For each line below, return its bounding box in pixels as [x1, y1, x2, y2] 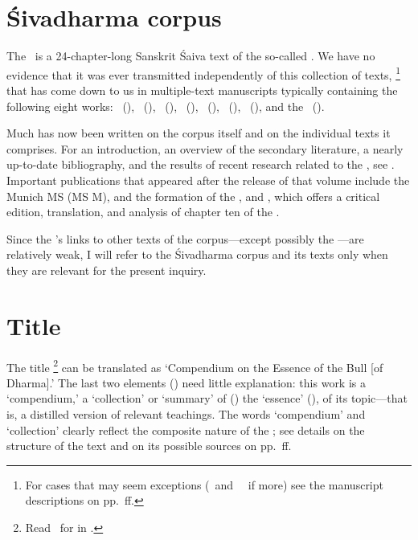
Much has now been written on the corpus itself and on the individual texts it [6, 125, 391, 141]
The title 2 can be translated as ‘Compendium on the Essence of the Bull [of [6, 356, 383, 375]
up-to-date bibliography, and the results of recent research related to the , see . [6, 156, 395, 173]
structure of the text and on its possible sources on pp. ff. [6, 437, 292, 454]
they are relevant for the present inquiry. [6, 261, 207, 278]
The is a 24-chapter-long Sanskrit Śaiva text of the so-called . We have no [6, 47, 375, 64]
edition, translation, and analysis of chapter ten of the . [6, 203, 280, 220]
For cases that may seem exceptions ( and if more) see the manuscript [25, 476, 383, 493]
